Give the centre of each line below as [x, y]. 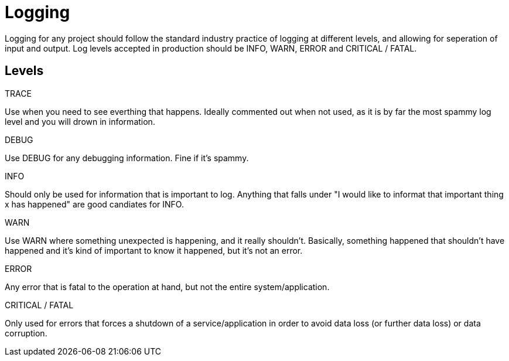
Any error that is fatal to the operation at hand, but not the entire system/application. [167, 287]
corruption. [26, 333]
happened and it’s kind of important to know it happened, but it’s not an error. [154, 250]
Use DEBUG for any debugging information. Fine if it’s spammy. [127, 158]
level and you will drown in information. [80, 121]
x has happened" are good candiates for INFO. [94, 204]
